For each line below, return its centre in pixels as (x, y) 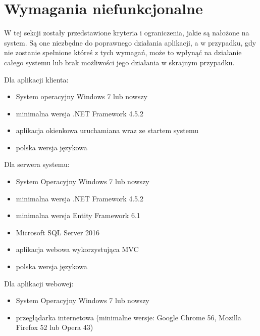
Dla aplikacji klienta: (36, 79)
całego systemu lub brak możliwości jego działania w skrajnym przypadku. (119, 62)
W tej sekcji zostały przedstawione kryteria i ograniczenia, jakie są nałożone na (127, 33)
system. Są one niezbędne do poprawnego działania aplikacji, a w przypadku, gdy (130, 42)
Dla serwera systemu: (37, 164)
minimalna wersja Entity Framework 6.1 (78, 215)
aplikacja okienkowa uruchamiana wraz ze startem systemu (107, 130)
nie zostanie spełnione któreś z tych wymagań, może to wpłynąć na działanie (123, 52)
